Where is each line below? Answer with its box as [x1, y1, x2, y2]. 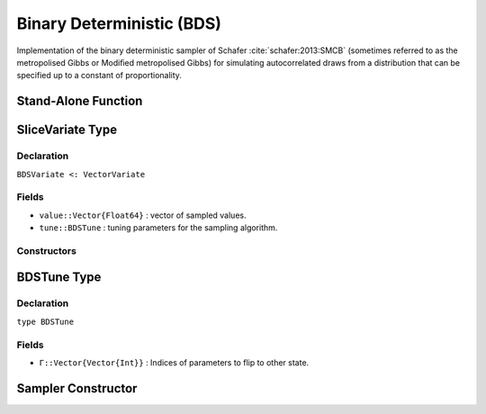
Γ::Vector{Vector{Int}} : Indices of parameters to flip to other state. [39, 356, 310, 368]
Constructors [16, 244, 76, 256]
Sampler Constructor [16, 381, 138, 396]
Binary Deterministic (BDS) [16, 13, 222, 33]
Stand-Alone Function [16, 94, 143, 109]
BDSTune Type [16, 270, 102, 285]
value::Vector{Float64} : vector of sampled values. [39, 210, 247, 220]
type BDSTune [16, 316, 75, 327]
